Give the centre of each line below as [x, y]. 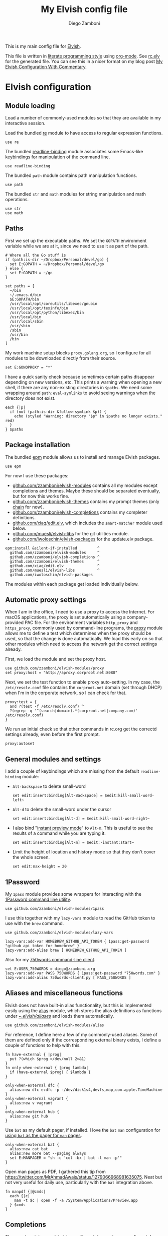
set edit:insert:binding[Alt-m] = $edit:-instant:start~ [73, 843]
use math [14, 213]
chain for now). [28, 507]
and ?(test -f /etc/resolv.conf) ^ [47, 707]
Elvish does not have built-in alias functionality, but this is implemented [78, 1005]
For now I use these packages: [37, 475]
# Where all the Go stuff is [36, 255]
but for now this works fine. [41, 496]
